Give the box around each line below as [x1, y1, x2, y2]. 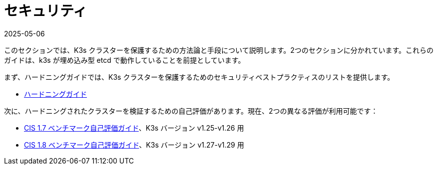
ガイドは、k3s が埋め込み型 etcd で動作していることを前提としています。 [4, 55, 245, 64]
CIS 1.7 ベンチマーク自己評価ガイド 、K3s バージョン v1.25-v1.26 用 [24, 123, 244, 132]
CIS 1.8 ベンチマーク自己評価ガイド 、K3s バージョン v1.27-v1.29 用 [24, 140, 244, 149]
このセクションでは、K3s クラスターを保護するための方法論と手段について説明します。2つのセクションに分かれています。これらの [4, 45, 434, 54]
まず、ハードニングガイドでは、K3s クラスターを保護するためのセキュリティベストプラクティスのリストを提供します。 [4, 72, 395, 81]
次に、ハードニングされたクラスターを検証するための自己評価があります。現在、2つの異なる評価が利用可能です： [4, 106, 378, 115]
